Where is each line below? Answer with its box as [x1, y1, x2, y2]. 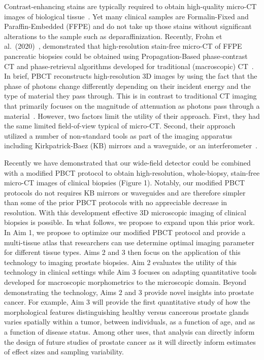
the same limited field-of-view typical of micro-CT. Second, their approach [4, 120, 236, 131]
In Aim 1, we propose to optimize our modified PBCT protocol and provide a [4, 227, 246, 238]
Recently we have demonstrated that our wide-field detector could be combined [4, 157, 251, 168]
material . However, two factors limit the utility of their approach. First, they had [4, 110, 260, 121]
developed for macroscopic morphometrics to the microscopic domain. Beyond [4, 277, 246, 287]
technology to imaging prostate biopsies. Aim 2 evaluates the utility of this [4, 256, 237, 267]
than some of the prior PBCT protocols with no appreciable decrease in [4, 197, 227, 208]
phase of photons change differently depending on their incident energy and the [4, 80, 251, 91]
